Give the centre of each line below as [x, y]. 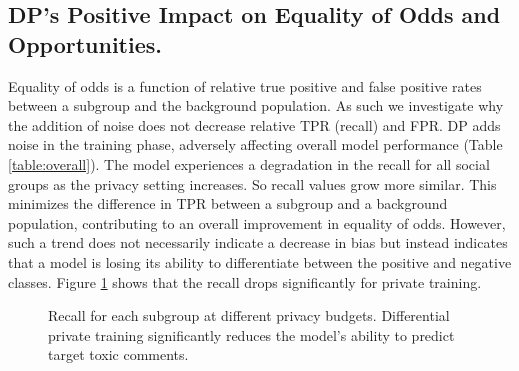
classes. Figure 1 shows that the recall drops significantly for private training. [245, 281]
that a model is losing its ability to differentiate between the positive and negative [260, 261]
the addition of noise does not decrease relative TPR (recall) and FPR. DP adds [254, 124]
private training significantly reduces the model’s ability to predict [251, 334]
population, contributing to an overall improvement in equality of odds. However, [257, 222]
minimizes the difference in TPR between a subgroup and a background [228, 203]
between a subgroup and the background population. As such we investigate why [256, 105]
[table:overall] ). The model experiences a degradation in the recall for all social [249, 163]
